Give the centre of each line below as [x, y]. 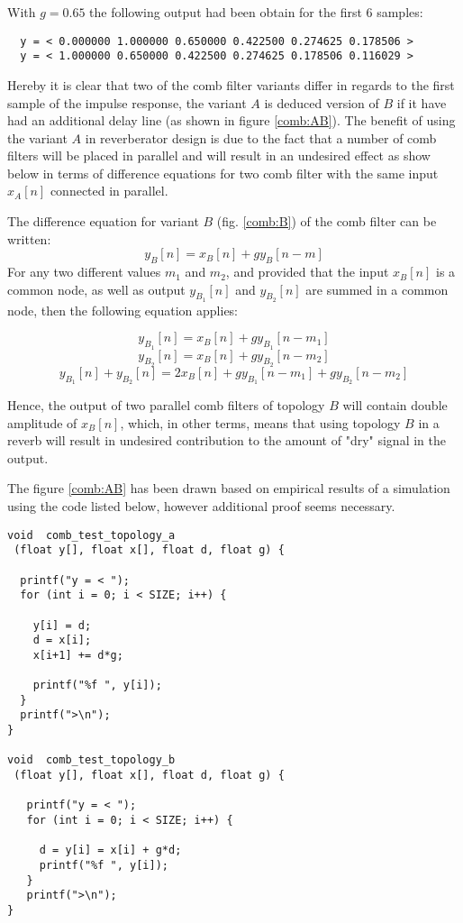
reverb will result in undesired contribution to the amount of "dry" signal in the [227, 440]
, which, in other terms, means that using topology [260, 422]
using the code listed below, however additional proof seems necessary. [201, 506]
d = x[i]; [62, 640]
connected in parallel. [109, 191]
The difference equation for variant [103, 221]
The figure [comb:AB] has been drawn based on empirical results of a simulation [229, 488]
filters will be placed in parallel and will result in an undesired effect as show [219, 155]
